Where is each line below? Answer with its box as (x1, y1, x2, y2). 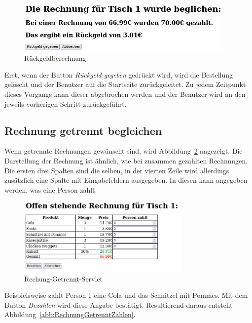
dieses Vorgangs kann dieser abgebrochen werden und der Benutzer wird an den (4, 88, 246, 99)
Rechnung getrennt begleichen (4, 122, 162, 138)
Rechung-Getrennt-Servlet (24, 273, 103, 283)
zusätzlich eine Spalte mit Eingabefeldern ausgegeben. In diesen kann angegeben (4, 175, 248, 185)
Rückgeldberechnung (24, 53, 86, 63)
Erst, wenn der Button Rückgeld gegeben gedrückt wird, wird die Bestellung (4, 69, 233, 80)
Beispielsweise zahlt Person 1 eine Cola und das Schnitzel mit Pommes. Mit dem (4, 290, 248, 300)
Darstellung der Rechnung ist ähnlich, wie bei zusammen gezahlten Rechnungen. (4, 155, 248, 165)
